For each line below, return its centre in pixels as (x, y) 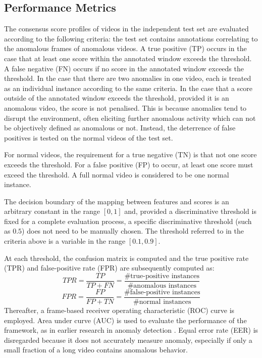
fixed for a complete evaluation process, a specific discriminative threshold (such (128, 221)
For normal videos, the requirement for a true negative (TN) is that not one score (130, 154)
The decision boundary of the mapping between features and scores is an (117, 201)
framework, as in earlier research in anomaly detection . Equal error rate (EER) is (131, 330)
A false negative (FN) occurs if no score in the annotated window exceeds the (124, 68)
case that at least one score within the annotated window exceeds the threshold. (128, 58)
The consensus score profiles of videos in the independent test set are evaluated (126, 29)
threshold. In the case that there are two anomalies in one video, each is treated (128, 78)
